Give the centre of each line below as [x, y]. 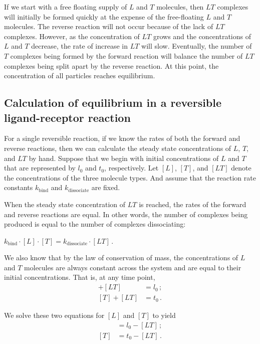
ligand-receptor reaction [67, 117]
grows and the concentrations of [202, 36]
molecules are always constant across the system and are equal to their [133, 267]
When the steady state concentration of [65, 204]
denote [241, 168]
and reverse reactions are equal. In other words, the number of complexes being [126, 214]
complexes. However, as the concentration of [72, 36]
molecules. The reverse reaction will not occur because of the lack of [109, 26]
